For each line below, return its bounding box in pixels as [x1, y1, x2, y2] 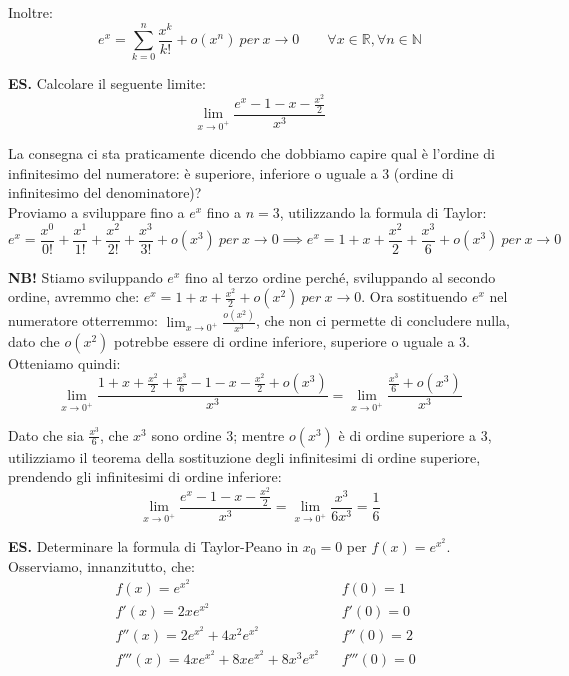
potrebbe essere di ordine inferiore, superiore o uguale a [114, 330, 455, 351]
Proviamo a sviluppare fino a [8, 201, 185, 222]
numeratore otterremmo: [8, 310, 158, 331]
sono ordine [151, 424, 222, 445]
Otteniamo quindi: [8, 352, 121, 373]
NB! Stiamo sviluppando [8, 266, 163, 287]
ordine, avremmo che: [8, 286, 140, 307]
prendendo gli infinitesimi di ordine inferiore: [8, 466, 282, 487]
